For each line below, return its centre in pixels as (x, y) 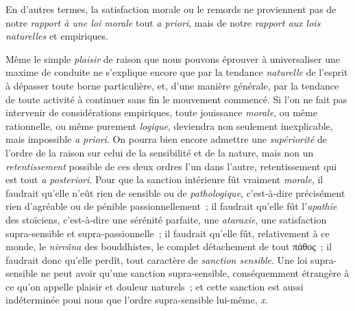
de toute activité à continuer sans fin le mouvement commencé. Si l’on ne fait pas (176, 99)
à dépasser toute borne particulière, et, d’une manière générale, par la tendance (172, 85)
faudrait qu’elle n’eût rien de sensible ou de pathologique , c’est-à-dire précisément (175, 192)
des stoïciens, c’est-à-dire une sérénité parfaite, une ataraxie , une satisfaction (166, 219)
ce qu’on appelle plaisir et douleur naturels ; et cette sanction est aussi (155, 286)
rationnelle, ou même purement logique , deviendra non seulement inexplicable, (169, 125)
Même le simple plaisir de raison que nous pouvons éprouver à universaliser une (173, 58)
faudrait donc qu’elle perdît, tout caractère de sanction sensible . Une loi (157, 259)
